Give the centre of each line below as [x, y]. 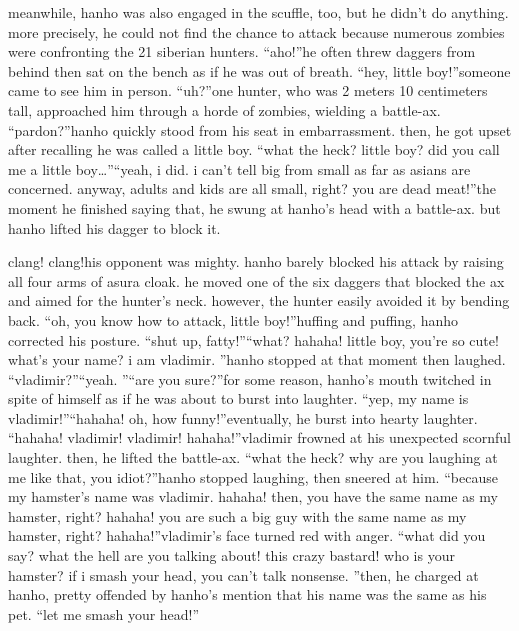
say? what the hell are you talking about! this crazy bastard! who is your [231, 555]
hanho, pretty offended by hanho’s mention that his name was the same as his [247, 594]
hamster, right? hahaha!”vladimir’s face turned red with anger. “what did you [247, 535]
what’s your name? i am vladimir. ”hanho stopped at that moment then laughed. [257, 359]
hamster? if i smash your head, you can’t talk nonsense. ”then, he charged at [243, 574]
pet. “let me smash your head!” [104, 613]
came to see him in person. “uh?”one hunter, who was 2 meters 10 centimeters [248, 90]
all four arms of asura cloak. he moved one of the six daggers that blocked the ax [256, 280]
